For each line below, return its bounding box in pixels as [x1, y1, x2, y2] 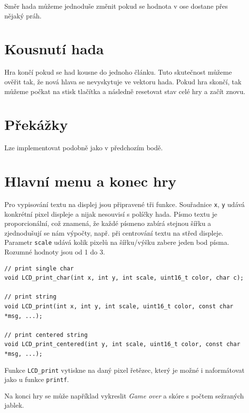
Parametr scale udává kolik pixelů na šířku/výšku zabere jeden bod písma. [4, 237, 229, 247]
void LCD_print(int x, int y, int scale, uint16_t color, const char [4, 303, 233, 310]
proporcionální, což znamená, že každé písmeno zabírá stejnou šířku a [4, 218, 211, 228]
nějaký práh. [4, 10, 42, 20]
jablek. [4, 400, 24, 410]
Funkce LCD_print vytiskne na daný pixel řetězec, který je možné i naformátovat [4, 365, 245, 375]
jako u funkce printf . [4, 374, 69, 384]
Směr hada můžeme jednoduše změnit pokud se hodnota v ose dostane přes [4, 1, 228, 11]
